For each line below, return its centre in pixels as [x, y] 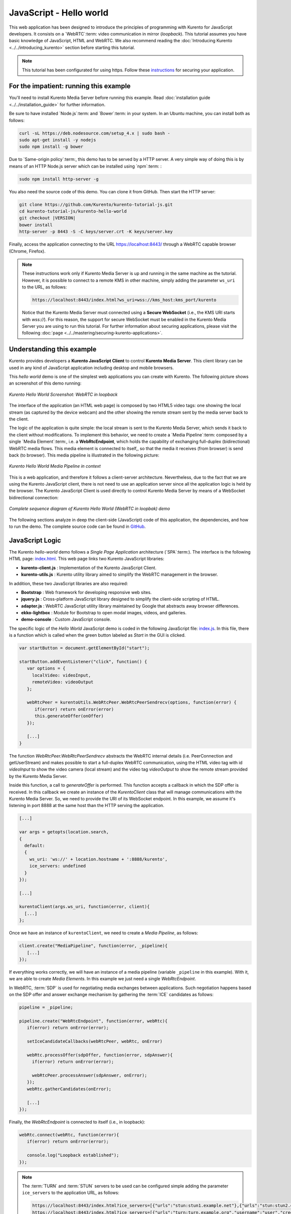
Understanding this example [53, 349]
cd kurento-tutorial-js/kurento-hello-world [73, 211]
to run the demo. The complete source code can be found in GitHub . [77, 526]
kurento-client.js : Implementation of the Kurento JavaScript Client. [89, 568]
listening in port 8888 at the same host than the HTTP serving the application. [87, 806]
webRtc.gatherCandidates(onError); [69, 1089]
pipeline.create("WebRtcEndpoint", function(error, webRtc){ [93, 1021]
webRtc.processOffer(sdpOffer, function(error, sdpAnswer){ [100, 1055]
